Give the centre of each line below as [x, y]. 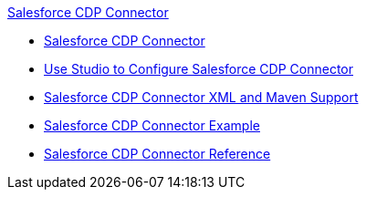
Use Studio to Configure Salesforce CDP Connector [199, 69]
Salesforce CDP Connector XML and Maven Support [201, 97]
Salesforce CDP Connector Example [152, 125]
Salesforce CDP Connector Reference [157, 154]
